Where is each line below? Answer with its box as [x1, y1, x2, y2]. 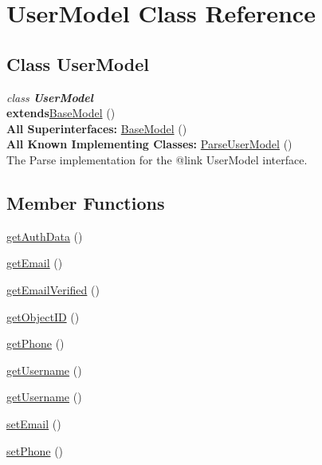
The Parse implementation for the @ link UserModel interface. [6, 151, 308, 167]
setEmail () [6, 415, 61, 432]
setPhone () [6, 442, 64, 459]
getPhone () [6, 335, 65, 352]
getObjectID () [6, 308, 80, 325]
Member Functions [6, 190, 165, 215]
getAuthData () [6, 227, 83, 244]
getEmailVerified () [6, 281, 100, 298]
